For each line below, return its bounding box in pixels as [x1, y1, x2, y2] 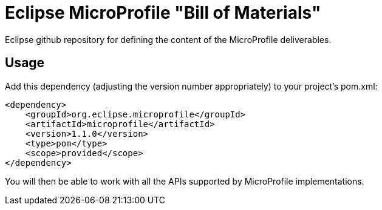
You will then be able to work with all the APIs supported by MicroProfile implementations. [5, 176, 364, 186]
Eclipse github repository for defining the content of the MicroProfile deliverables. [5, 34, 332, 45]
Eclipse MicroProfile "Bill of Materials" [5, 2, 321, 23]
